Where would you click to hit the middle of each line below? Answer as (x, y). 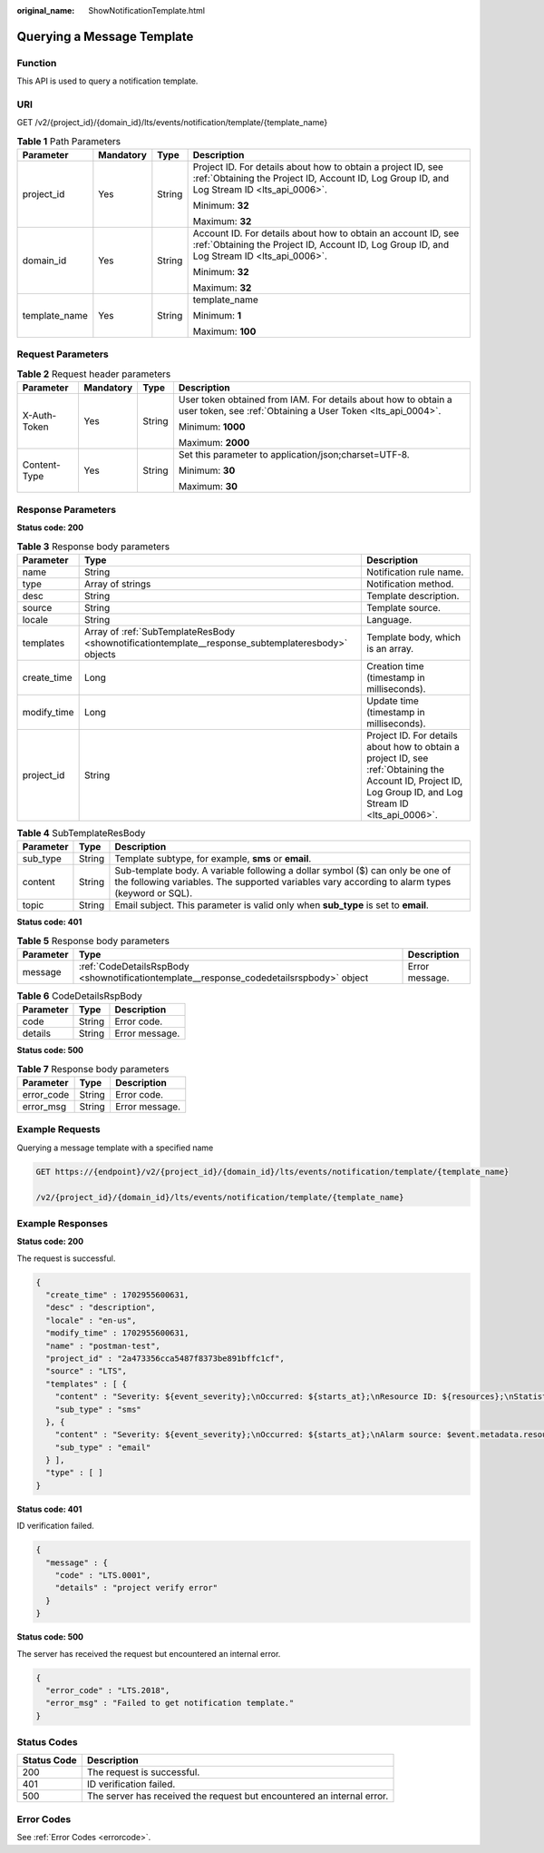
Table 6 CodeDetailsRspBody (79, 996)
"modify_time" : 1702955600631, (117, 1333)
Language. (389, 619)
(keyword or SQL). (154, 893)
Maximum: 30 (208, 487)
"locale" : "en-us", (91, 1320)
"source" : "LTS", (86, 1371)
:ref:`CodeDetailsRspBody (134, 966)
